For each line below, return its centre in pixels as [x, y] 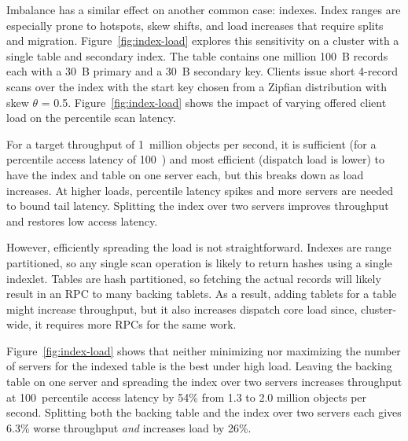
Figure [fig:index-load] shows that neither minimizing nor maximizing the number [204, 350]
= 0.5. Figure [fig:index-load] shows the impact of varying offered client [214, 102]
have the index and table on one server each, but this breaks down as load [185, 174]
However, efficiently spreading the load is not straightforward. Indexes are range [199, 247]
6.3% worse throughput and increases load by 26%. [129, 427]
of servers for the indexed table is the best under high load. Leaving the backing [199, 366]
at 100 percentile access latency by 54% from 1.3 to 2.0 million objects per [187, 397]
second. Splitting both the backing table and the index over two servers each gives [204, 412]
